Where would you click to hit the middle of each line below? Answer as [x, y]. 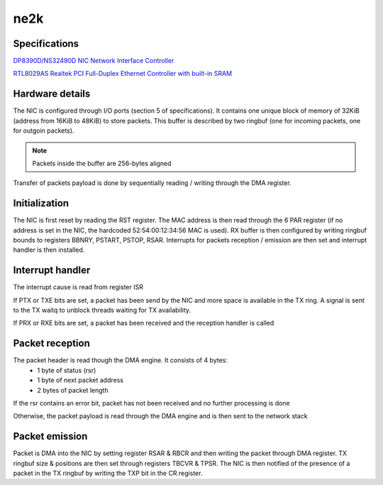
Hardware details [52, 94]
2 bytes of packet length [73, 390]
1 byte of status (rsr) [67, 370]
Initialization [41, 203]
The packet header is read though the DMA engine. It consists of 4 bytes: [121, 360]
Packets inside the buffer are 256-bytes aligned [102, 163]
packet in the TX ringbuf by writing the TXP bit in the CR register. [108, 473]
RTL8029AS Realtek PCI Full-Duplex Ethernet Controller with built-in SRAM [123, 74]
